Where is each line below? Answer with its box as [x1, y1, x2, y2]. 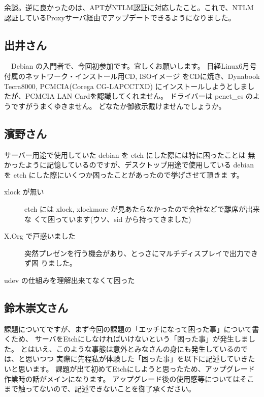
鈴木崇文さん [4, 299, 68, 315]
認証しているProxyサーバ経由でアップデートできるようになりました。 [4, 12, 236, 22]
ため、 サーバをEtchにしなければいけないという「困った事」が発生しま [11, 333, 249, 344]
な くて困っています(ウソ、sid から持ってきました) [24, 213, 191, 224]
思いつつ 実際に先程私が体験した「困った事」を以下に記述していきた [25, 353, 255, 364]
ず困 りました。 [24, 258, 77, 268]
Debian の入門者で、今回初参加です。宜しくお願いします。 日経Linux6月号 [11, 61, 257, 71]
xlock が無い [4, 186, 44, 197]
